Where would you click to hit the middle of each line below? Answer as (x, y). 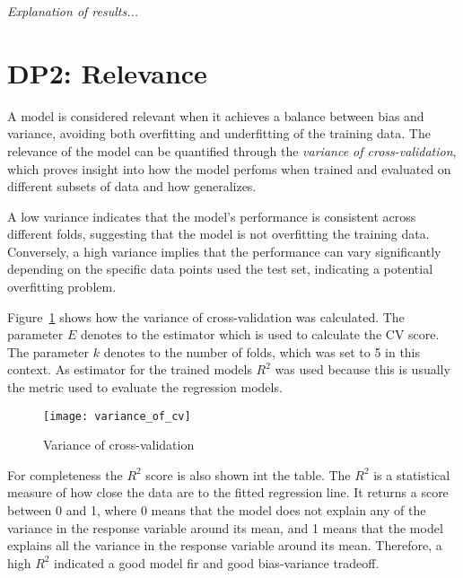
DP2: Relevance (107, 72)
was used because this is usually (363, 369)
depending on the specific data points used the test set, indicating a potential (220, 269)
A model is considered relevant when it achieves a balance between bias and (216, 115)
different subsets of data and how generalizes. (132, 186)
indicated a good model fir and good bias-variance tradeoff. (217, 562)
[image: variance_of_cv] (117, 416)
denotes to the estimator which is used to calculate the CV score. (260, 334)
